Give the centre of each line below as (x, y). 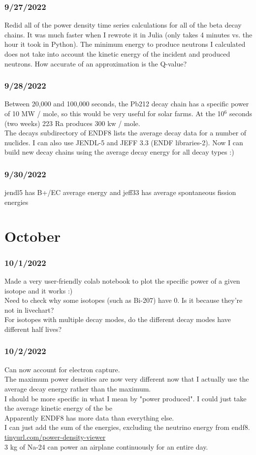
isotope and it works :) (39, 290)
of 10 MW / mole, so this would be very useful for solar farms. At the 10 (114, 113)
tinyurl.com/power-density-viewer (55, 437)
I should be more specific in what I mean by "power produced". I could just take (126, 398)
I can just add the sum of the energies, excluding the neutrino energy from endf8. (127, 427)
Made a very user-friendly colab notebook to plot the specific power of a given (122, 280)
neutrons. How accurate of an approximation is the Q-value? (96, 63)
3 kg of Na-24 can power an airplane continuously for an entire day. (106, 446)
